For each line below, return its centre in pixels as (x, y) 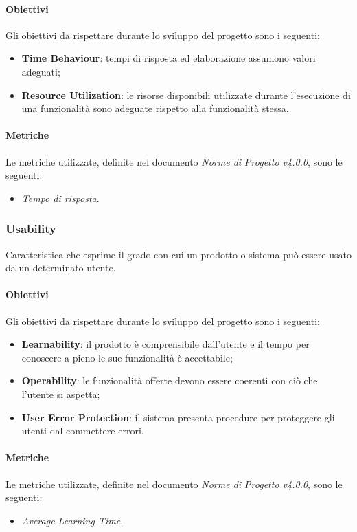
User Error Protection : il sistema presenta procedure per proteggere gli (178, 417)
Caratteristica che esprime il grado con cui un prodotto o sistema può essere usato (178, 254)
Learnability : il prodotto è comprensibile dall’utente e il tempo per (165, 344)
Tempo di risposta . (60, 198)
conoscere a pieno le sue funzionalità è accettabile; (127, 357)
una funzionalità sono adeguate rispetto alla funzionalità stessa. (155, 108)
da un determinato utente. (61, 268)
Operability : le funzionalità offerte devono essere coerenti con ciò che (170, 380)
